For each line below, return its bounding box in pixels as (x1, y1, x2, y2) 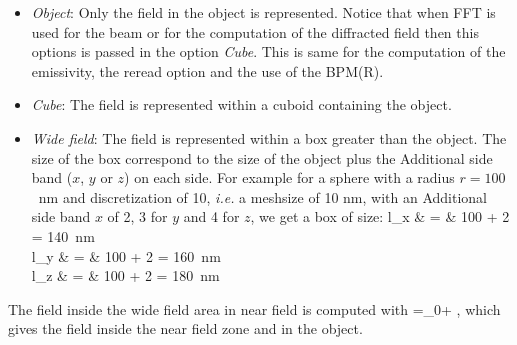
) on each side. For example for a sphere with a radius (124, 167, 455, 188)
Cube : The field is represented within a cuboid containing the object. (31, 94, 452, 115)
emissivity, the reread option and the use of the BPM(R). (31, 60, 384, 81)
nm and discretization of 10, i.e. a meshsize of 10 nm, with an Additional (38, 186, 487, 207)
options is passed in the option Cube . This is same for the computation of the (31, 41, 506, 62)
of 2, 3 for (107, 206, 168, 227)
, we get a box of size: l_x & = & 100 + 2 (250, 206, 510, 227)
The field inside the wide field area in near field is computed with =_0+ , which (8, 298, 501, 319)
